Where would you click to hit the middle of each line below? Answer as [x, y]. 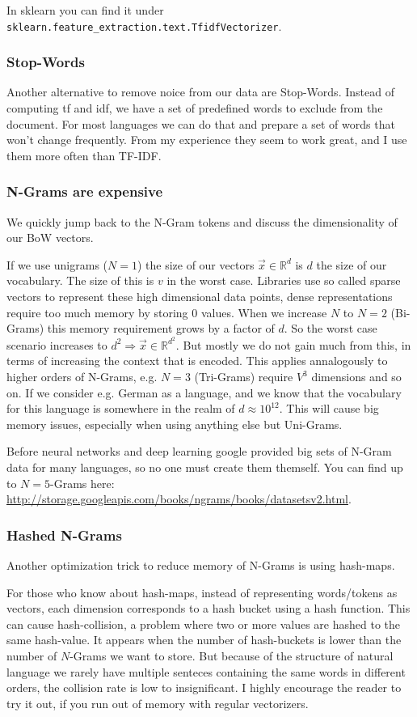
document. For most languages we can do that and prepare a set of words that [201, 123]
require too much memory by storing [97, 312]
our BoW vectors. [50, 238]
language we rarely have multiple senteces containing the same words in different [206, 671]
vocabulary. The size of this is [80, 280]
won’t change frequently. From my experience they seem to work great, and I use [207, 140]
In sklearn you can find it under [85, 10]
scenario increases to [57, 344]
